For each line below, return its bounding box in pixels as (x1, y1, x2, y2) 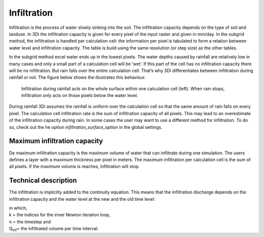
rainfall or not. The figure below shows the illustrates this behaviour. (9, 74, 146, 80)
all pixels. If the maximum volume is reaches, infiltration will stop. (9, 164, 140, 169)
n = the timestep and (9, 218, 51, 225)
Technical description (9, 176, 77, 185)
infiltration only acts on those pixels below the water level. (21, 93, 138, 98)
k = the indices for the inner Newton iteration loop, (9, 212, 110, 218)
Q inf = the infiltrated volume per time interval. (9, 226, 99, 233)
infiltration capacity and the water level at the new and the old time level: (9, 196, 155, 202)
